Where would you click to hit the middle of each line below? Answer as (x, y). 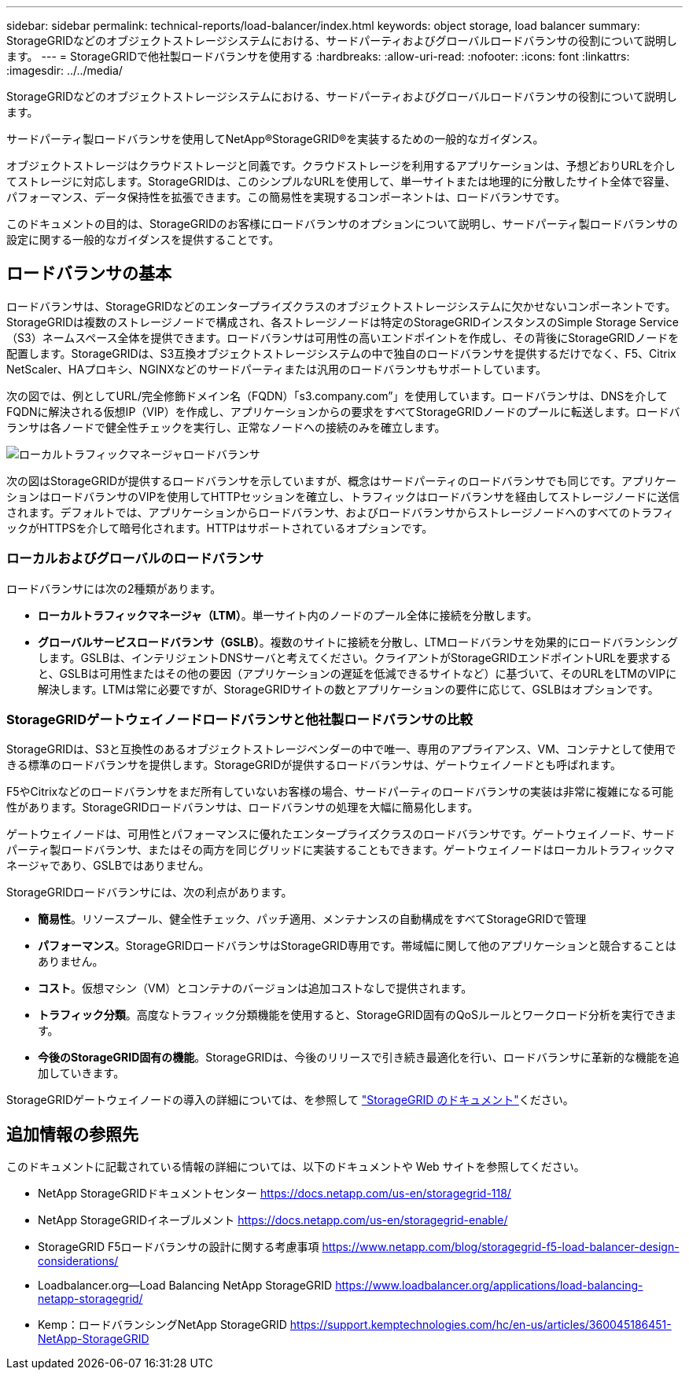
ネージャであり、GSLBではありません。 (108, 866)
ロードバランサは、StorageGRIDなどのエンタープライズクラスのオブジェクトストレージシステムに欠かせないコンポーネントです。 (341, 306)
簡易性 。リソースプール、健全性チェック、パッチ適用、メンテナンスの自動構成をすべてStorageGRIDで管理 (312, 919)
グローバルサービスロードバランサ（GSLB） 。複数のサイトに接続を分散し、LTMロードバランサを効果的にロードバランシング (358, 642)
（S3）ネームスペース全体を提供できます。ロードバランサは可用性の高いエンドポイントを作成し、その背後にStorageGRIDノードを (343, 337)
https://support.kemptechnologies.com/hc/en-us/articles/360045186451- (481, 1325)
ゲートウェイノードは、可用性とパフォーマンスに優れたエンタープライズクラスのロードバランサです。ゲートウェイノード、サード (341, 834)
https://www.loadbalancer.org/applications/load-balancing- (489, 1286)
